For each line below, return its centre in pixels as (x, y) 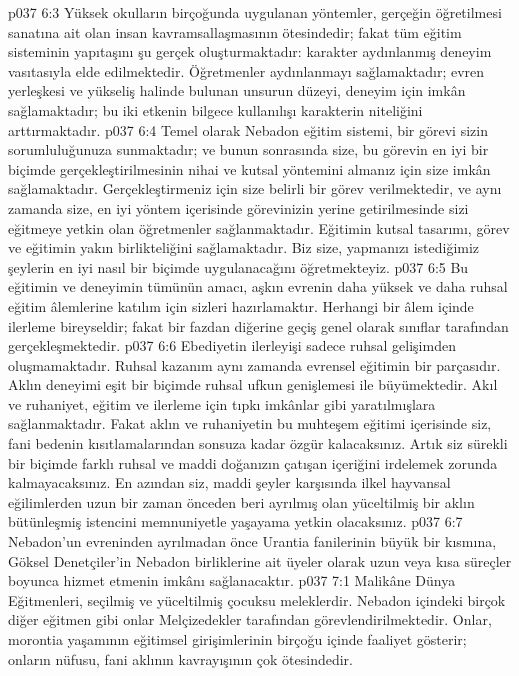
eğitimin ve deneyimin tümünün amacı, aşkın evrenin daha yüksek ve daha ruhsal (258, 286)
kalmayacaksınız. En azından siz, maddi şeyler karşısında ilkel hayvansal (229, 482)
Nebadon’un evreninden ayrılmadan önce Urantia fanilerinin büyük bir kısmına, (252, 541)
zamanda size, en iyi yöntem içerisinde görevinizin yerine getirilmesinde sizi (238, 207)
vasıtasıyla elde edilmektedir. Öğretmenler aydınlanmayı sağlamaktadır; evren (246, 70)
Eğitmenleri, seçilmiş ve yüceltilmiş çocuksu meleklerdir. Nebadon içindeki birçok (257, 599)
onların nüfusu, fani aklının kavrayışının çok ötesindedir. (181, 658)
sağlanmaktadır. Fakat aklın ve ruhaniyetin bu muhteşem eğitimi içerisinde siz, (250, 423)
